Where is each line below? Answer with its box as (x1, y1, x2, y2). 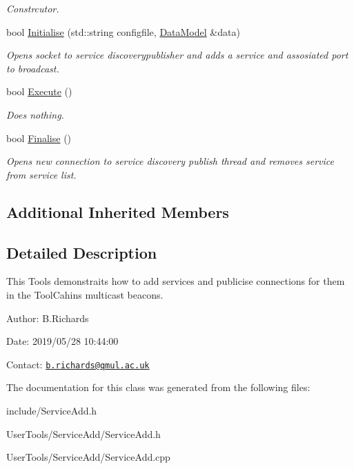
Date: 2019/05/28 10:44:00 (6, 334, 119, 348)
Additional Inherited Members (6, 201, 229, 222)
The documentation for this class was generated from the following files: (6, 380, 311, 395)
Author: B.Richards (6, 310, 89, 325)
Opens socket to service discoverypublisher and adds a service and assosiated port (6, 48, 348, 62)
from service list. (6, 167, 77, 181)
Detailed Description (6, 241, 157, 263)
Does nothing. (6, 107, 64, 121)
